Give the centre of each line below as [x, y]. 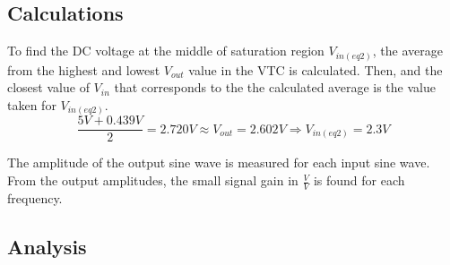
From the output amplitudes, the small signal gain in [153, 180]
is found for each [359, 180]
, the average [407, 51]
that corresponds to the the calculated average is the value [275, 87]
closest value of [48, 87]
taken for [32, 104]
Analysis [47, 246]
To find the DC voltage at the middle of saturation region [166, 51]
